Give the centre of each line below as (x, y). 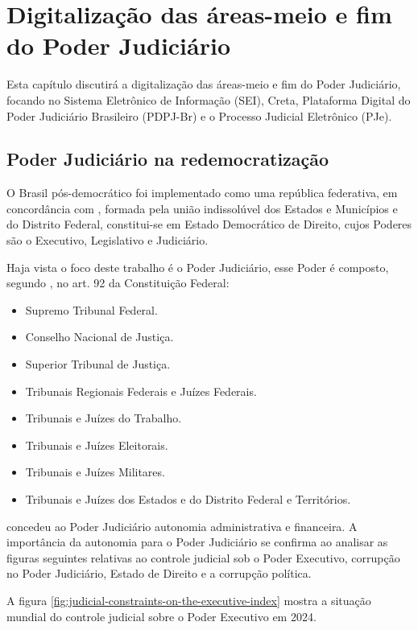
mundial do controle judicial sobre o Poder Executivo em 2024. (161, 616)
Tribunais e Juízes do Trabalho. (103, 418)
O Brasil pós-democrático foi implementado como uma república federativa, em (202, 193)
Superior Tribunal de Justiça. (98, 364)
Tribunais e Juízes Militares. (95, 472)
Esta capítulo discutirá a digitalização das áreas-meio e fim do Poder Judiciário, (204, 84)
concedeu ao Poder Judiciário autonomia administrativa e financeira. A (182, 526)
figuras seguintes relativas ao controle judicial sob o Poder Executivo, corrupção (203, 557)
